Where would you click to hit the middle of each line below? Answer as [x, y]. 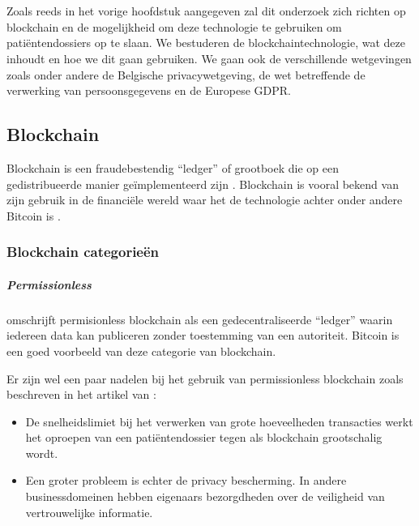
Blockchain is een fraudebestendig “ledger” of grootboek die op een [173, 167]
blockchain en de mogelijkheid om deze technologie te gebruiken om [174, 26]
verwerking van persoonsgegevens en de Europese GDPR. [149, 90]
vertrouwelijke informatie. [89, 512]
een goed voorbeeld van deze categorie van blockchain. [141, 351]
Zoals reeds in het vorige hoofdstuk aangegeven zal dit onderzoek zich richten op [206, 11]
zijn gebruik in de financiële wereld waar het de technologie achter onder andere [205, 200]
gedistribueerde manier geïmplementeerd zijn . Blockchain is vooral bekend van [203, 184]
